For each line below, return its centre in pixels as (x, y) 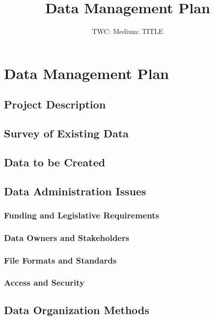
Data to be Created (55, 162)
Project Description (55, 104)
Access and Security (44, 282)
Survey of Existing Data (67, 133)
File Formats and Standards (60, 260)
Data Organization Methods (77, 309)
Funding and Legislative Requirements (82, 215)
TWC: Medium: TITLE (128, 31)
